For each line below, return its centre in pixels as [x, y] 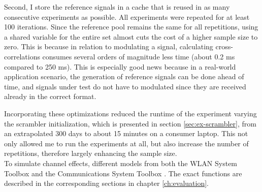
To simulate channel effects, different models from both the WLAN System [121, 163]
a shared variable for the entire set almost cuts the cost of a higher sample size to [131, 36]
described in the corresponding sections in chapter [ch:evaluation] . [107, 183]
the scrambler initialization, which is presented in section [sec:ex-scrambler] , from [130, 123]
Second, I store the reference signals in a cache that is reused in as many [117, 7]
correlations [22, 56]
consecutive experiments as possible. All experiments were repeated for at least [127, 17]
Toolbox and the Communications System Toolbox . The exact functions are [123, 173]
